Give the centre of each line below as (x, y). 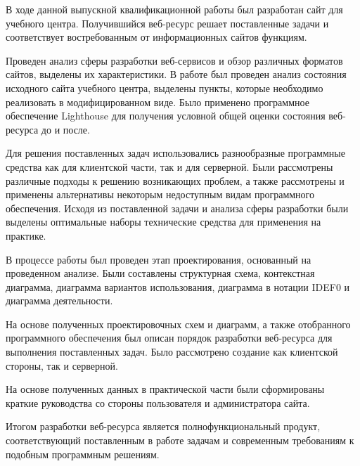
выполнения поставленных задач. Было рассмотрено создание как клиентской (172, 352)
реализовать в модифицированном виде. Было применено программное (157, 102)
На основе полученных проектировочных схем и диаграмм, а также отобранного (178, 324)
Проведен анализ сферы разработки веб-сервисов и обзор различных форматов (174, 60)
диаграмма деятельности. (59, 300)
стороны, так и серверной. (62, 365)
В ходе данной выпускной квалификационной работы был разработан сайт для (174, 9)
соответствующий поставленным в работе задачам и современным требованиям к (180, 440)
